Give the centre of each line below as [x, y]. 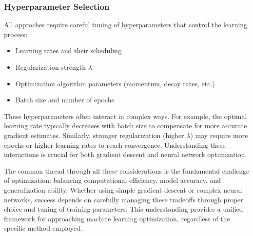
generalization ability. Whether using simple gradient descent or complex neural [123, 189]
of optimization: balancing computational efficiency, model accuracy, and [112, 180]
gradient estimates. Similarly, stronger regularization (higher [94, 135]
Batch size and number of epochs [65, 100]
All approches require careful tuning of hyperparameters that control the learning [126, 25]
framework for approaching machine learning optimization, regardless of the [117, 218]
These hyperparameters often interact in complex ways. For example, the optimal [126, 116]
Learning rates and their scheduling [68, 50]
